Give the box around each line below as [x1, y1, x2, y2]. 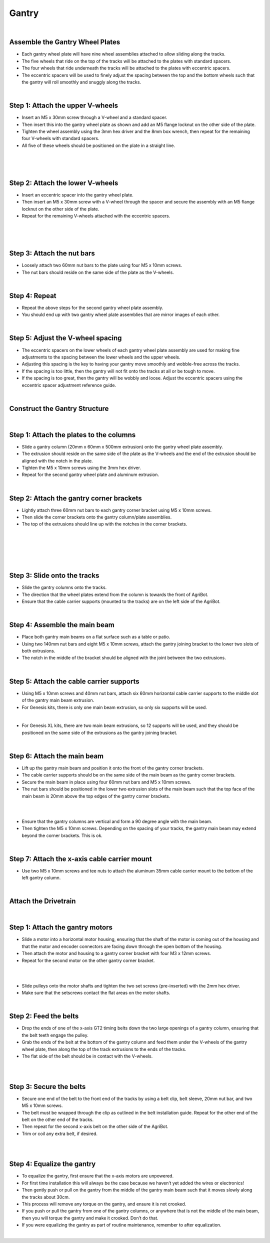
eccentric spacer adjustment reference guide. [21, 382, 116, 388]
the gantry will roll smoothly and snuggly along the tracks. [21, 79, 141, 85]
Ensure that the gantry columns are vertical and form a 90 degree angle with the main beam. [21, 818, 212, 824]
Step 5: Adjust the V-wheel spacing [9, 334, 122, 342]
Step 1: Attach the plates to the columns [9, 430, 136, 439]
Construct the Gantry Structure [9, 404, 109, 412]
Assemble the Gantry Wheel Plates [9, 38, 120, 46]
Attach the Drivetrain [9, 897, 76, 905]
